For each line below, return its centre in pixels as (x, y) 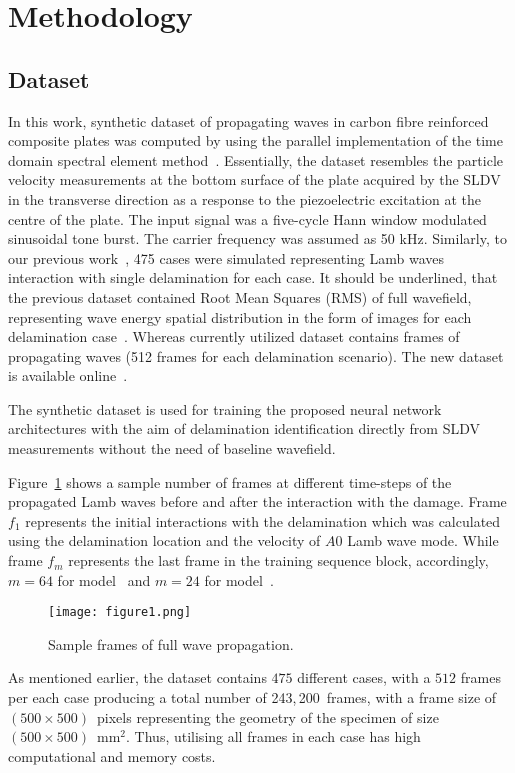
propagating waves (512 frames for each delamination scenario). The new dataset (256, 355)
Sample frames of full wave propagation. (171, 643)
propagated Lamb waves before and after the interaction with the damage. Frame (257, 501)
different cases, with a (364, 677)
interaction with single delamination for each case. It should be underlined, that (253, 277)
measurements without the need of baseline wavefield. (172, 448)
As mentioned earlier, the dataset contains (137, 677)
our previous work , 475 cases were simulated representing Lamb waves (226, 257)
